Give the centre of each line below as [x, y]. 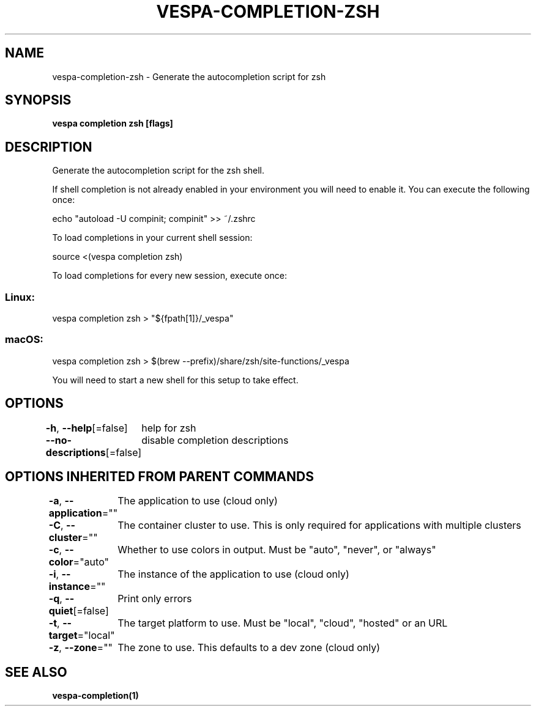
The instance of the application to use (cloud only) [233, 574]
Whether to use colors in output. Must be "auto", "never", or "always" [277, 550]
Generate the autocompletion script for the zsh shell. [158, 171]
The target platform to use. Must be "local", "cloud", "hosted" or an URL [283, 623]
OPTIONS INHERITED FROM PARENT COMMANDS [159, 477]
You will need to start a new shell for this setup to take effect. [175, 380]
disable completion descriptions [215, 440]
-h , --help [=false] [87, 428]
